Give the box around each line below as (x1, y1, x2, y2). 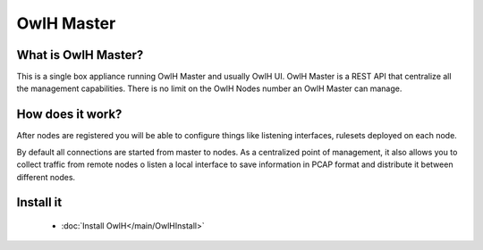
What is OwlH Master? (16, 47, 144, 62)
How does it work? (16, 107, 123, 122)
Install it (16, 195, 63, 210)
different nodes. (16, 171, 76, 182)
